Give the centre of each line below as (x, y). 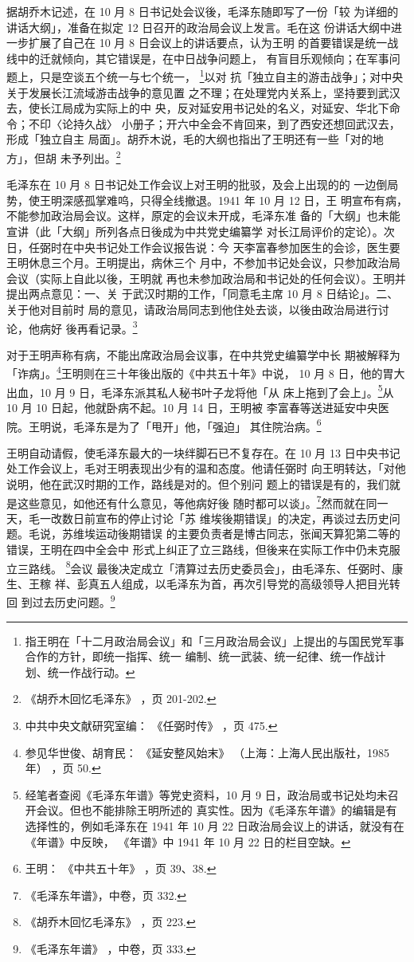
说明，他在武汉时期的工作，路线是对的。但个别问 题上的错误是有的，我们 (198, 483)
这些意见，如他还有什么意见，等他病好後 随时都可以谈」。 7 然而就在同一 (203, 501)
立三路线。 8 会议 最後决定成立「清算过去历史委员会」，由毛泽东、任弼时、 (199, 567)
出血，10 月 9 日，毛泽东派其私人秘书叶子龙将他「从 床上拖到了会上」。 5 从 (200, 391)
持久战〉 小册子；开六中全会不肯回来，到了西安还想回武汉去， (236, 123)
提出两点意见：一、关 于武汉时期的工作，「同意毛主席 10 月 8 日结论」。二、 (203, 294)
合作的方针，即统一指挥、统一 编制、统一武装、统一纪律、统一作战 (200, 656)
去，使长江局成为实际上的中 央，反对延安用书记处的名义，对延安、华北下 (198, 108)
